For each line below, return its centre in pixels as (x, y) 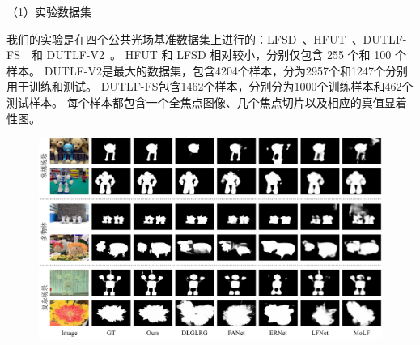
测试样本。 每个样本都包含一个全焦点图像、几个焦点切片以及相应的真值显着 (207, 102)
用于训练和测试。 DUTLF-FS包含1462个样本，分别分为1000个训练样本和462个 (210, 86)
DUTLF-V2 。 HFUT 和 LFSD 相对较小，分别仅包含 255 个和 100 (219, 55)
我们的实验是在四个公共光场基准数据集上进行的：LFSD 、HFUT (176, 38)
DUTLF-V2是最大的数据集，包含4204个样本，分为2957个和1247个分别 (226, 70)
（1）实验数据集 (49, 11)
